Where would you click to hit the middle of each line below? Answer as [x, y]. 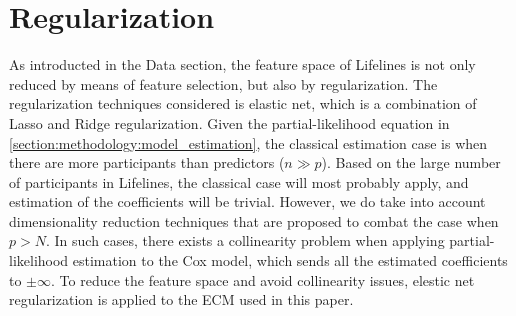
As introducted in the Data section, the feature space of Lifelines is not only [242, 64]
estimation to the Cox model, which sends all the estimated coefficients [290, 260]
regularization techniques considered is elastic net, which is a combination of [243, 103]
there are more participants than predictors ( [147, 162]
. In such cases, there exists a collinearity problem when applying [245, 240]
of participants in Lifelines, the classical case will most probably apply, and [239, 181]
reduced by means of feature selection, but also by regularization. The [223, 83]
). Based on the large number [411, 162]
